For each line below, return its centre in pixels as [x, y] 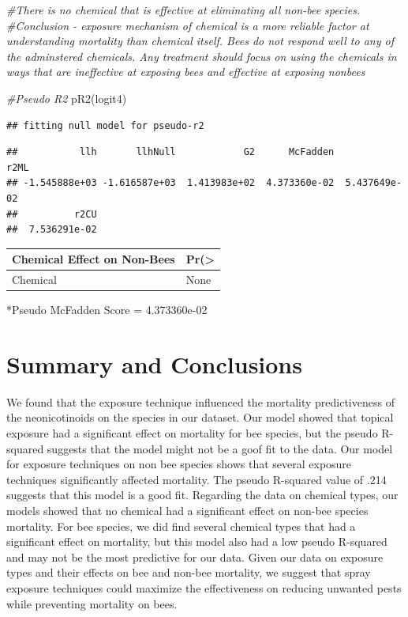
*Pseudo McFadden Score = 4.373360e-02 [107, 310]
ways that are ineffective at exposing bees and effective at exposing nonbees [186, 72]
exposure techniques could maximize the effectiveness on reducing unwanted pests [204, 588]
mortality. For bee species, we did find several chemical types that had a [181, 526]
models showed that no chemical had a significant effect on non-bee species [187, 511]
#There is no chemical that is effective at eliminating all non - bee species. [183, 9]
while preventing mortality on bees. [92, 603]
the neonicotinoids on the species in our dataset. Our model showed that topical [200, 417]
